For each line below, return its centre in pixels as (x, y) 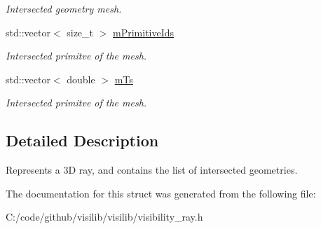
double (81, 79)
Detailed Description (82, 140)
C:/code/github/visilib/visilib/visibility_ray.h (104, 217)
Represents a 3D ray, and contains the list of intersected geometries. (152, 170)
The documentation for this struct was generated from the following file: (161, 193)
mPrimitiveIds (144, 32)
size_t (80, 32)
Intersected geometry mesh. (64, 8)
